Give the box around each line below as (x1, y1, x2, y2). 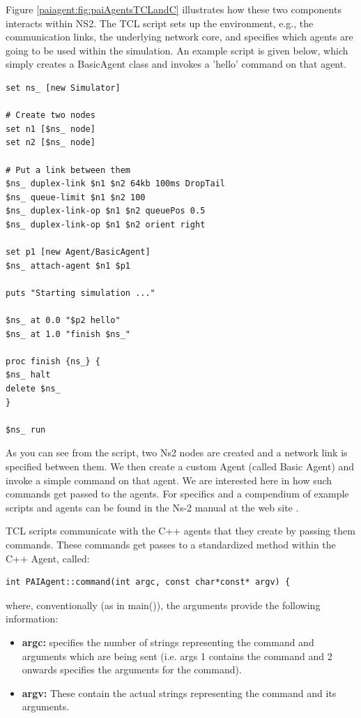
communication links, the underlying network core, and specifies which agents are (6, 29, 353, 44)
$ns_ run (6, 424, 46, 435)
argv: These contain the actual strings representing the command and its (22, 685, 337, 700)
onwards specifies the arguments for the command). (22, 662, 242, 677)
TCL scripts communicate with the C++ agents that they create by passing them (6, 523, 355, 538)
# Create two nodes (6, 110, 95, 121)
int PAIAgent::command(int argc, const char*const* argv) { (6, 577, 291, 588)
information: (6, 611, 59, 626)
